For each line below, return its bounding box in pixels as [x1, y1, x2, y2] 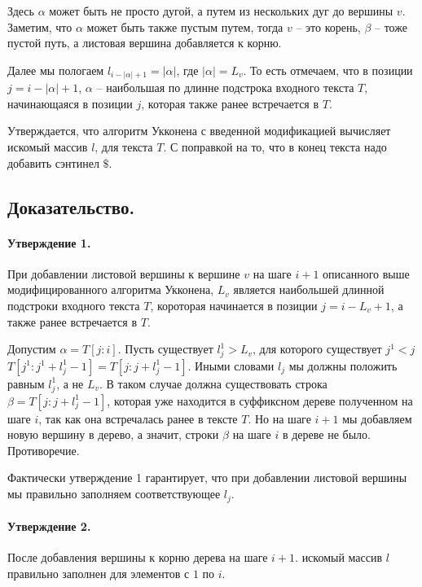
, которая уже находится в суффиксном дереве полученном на [107, 392, 413, 409]
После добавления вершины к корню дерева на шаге [7, 549, 268, 566]
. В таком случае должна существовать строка [99, 375, 327, 392]
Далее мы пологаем [7, 61, 104, 78]
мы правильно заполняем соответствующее [7, 485, 221, 502]
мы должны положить [288, 357, 398, 374]
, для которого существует [253, 340, 382, 357]
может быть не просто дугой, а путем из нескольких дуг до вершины [49, 2, 393, 19]
